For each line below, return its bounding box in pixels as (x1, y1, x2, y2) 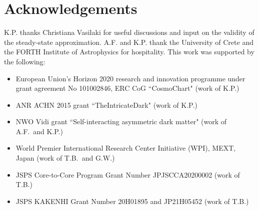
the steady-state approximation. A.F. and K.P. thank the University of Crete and (4, 36, 253, 47)
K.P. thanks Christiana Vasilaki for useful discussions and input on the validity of (4, 27, 254, 37)
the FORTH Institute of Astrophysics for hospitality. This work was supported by (4, 46, 254, 57)
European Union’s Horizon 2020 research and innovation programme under (15, 73, 245, 83)
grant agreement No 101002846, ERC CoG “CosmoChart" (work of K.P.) (15, 83, 239, 93)
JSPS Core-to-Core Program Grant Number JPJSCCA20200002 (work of (15, 169, 240, 180)
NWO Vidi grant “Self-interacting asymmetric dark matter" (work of (15, 116, 227, 127)
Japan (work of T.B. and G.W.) (15, 153, 115, 163)
